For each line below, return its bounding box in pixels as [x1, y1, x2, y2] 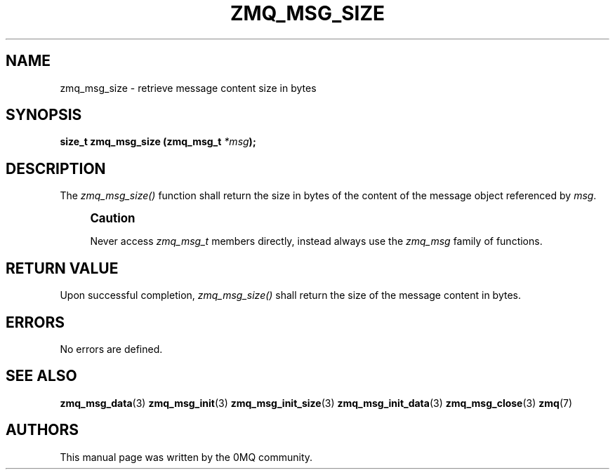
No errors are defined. [60, 342, 163, 355]
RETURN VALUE [6, 259, 119, 277]
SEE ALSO [6, 367, 77, 385]
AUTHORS [6, 421, 79, 439]
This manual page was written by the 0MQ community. [60, 450, 313, 463]
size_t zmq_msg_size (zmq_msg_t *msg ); [60, 135, 256, 148]
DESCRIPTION [6, 159, 106, 178]
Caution [90, 211, 135, 226]
